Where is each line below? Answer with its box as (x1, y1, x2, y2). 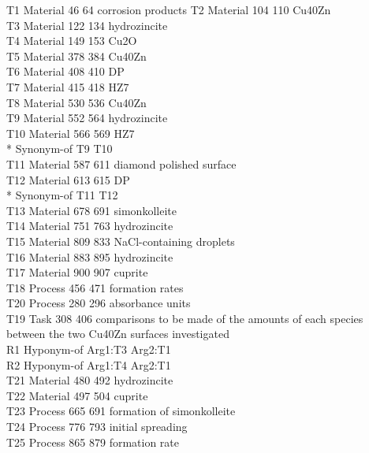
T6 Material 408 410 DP (6, 63, 125, 80)
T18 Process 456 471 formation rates (6, 279, 184, 295)
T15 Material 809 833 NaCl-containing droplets (6, 232, 235, 249)
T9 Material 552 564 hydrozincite (6, 110, 168, 126)
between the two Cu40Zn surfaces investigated (6, 325, 229, 342)
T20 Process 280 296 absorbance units (6, 295, 191, 311)
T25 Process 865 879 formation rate (6, 433, 180, 450)
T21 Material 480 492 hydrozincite (6, 372, 173, 388)
